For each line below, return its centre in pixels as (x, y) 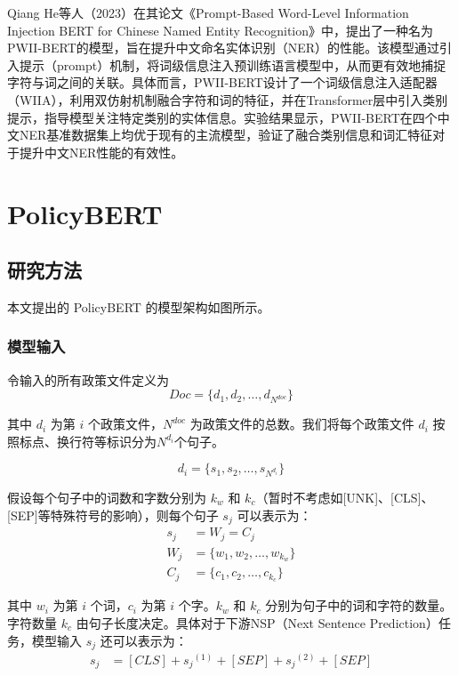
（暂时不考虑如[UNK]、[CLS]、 (345, 498)
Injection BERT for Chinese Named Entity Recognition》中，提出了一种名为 (221, 30)
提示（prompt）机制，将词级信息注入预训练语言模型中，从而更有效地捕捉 (233, 64)
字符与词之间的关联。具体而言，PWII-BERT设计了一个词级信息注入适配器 (222, 82)
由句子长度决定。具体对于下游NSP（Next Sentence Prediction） (257, 622)
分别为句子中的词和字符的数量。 (359, 605)
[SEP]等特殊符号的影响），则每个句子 (113, 515)
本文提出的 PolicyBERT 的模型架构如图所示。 (139, 306)
